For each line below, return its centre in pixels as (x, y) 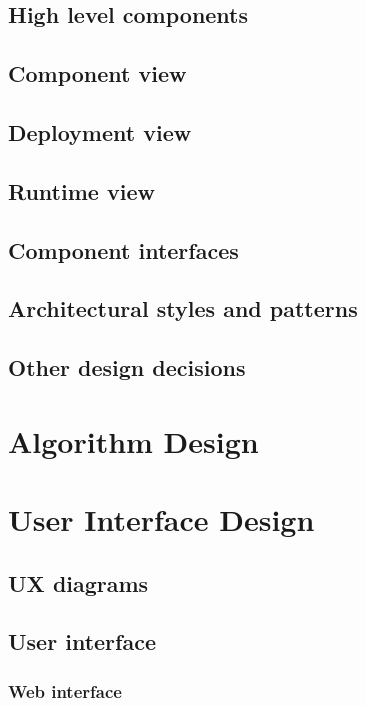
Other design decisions (127, 367)
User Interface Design (161, 519)
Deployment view (100, 131)
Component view (97, 73)
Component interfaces (123, 249)
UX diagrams (78, 582)
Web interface (65, 690)
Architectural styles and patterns (183, 308)
